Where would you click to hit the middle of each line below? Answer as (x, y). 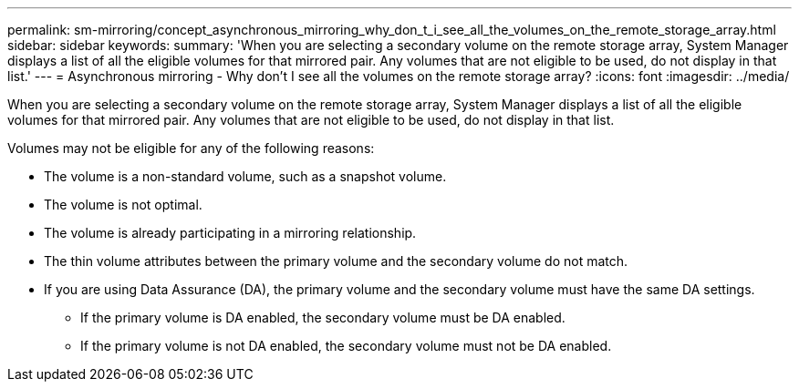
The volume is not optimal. (123, 205)
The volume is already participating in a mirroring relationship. (230, 233)
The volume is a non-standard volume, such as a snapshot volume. (245, 176)
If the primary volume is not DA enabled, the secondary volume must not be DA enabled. (346, 346)
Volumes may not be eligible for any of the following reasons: (191, 148)
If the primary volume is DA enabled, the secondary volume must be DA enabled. (323, 317)
